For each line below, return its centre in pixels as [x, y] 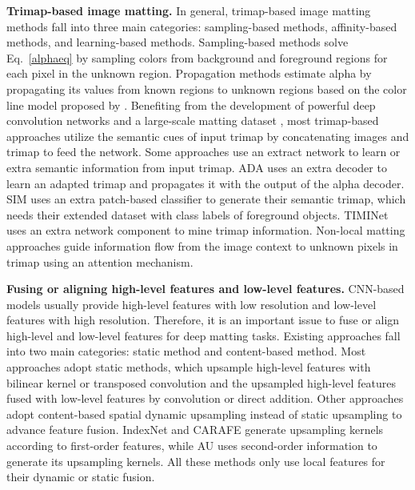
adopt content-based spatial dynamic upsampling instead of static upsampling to [204, 414]
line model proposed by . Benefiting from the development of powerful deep [191, 104]
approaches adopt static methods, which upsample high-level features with [189, 367]
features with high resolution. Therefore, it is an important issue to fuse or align [203, 320]
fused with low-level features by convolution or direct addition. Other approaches [205, 398]
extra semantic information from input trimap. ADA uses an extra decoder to [197, 167]
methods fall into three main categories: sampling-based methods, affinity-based [202, 26]
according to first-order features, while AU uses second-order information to [192, 446]
